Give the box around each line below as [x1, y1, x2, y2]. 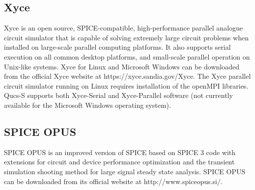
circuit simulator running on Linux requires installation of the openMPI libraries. [4, 80, 249, 91]
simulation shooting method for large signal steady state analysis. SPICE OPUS [4, 166, 246, 176]
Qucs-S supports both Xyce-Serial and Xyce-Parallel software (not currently [4, 90, 233, 100]
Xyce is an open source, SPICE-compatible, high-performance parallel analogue [4, 23, 243, 33]
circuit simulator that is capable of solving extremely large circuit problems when [4, 32, 249, 42]
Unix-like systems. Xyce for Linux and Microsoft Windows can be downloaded [4, 61, 239, 71]
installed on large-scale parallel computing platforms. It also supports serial [4, 42, 231, 52]
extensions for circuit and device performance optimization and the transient [4, 157, 235, 167]
